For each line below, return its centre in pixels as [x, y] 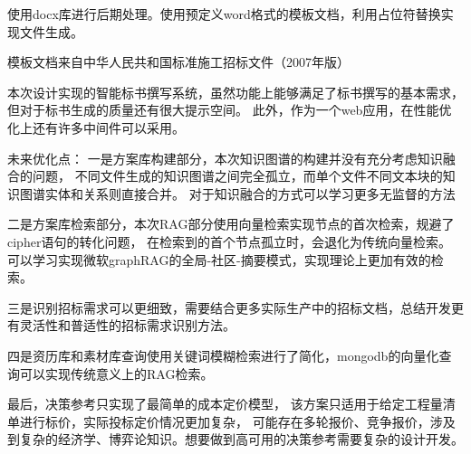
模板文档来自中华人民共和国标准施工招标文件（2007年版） [178, 62]
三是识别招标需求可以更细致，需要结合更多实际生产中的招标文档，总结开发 [229, 307]
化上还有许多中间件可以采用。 [96, 127]
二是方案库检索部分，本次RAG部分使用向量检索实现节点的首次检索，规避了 [231, 224]
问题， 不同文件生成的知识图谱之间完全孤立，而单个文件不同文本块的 [237, 176]
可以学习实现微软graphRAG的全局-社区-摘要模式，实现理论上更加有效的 [219, 259]
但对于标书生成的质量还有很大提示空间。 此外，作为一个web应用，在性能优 [230, 110]
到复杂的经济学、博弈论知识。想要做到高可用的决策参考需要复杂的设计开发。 [235, 439]
